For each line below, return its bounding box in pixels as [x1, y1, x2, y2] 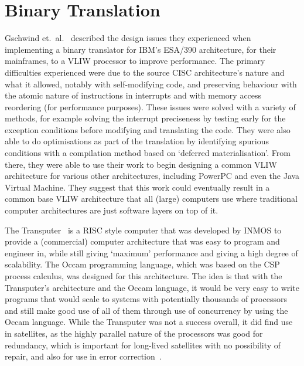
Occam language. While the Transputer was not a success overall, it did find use [5, 316, 293, 328]
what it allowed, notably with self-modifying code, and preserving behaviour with [5, 77, 297, 90]
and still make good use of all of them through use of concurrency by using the [5, 304, 288, 316]
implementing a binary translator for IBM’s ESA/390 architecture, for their [5, 43, 276, 55]
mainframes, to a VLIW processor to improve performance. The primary [5, 55, 265, 67]
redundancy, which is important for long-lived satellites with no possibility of [5, 338, 281, 351]
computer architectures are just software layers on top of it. [5, 204, 218, 216]
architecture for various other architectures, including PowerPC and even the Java [5, 170, 300, 182]
